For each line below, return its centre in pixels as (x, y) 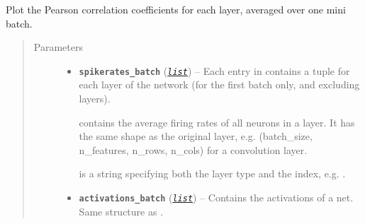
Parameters (58, 47)
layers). (95, 99)
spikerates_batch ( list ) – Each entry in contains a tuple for (214, 70)
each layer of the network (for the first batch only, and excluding (219, 84)
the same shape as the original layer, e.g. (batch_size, (196, 136)
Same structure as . (121, 211)
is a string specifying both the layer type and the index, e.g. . (212, 173)
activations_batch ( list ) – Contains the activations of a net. (216, 197)
